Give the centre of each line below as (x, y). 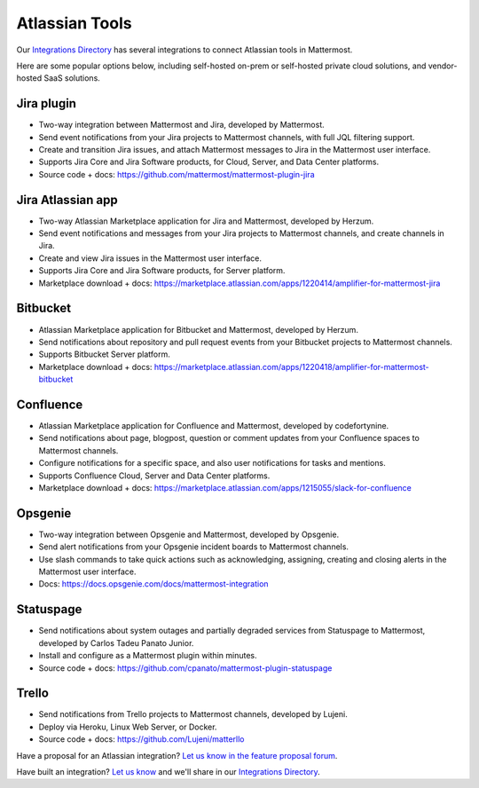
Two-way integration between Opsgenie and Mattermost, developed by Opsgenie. (189, 534)
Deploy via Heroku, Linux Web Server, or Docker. (128, 727)
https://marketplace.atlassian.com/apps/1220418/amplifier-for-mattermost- (291, 366)
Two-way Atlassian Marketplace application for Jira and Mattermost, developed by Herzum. (206, 221)
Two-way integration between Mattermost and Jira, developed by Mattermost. (182, 125)
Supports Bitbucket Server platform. (104, 354)
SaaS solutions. (72, 78)
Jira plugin (47, 103)
